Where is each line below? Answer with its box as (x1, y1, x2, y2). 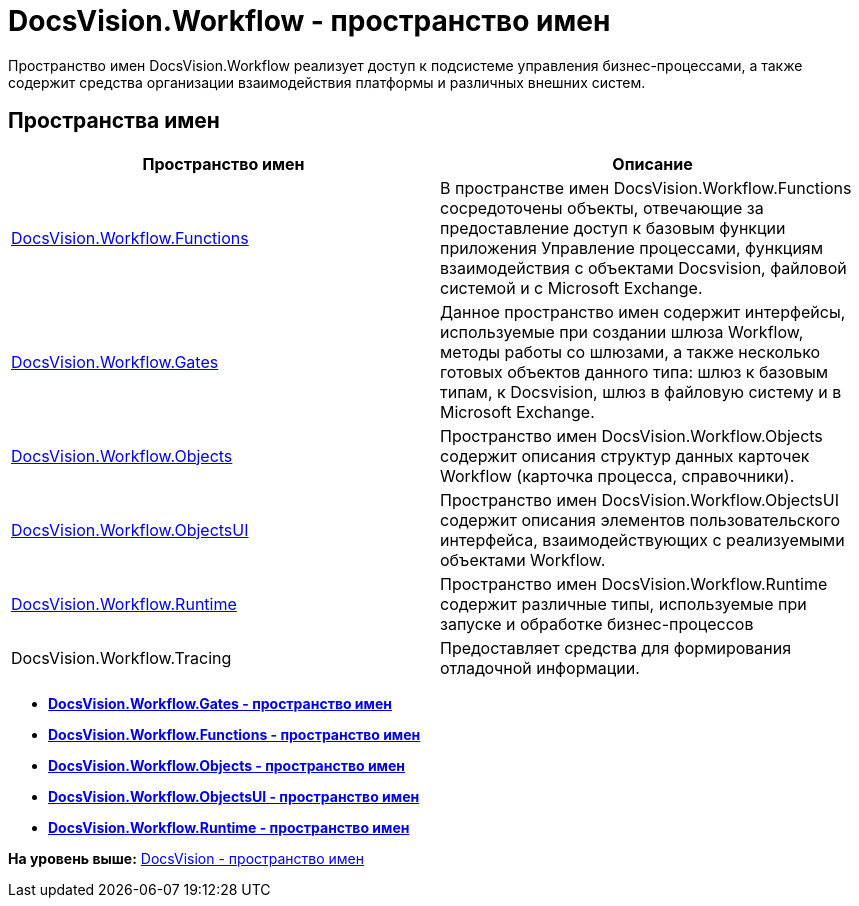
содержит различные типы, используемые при (440, 593, 807, 614)
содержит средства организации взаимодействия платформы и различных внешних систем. (8, 73, 646, 91)
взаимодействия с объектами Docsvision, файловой (440, 257, 847, 278)
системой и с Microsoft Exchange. (440, 277, 703, 298)
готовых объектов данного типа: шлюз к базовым (440, 361, 829, 382)
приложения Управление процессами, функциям (440, 237, 824, 258)
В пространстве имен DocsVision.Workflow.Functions (440, 177, 852, 198)
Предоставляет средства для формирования (440, 637, 792, 658)
